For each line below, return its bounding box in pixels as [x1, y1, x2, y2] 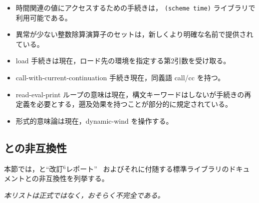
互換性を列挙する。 [45, 173, 109, 184]
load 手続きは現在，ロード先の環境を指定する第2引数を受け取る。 [15, 55, 231, 66]
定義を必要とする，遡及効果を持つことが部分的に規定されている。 [15, 99, 232, 109]
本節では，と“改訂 [4, 163, 63, 174]
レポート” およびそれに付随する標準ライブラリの [66, 163, 229, 174]
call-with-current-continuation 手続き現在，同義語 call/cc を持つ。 [15, 72, 225, 83]
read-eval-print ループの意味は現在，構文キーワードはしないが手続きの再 [15, 89, 252, 99]
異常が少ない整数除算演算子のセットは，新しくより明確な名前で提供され [15, 29, 254, 39]
